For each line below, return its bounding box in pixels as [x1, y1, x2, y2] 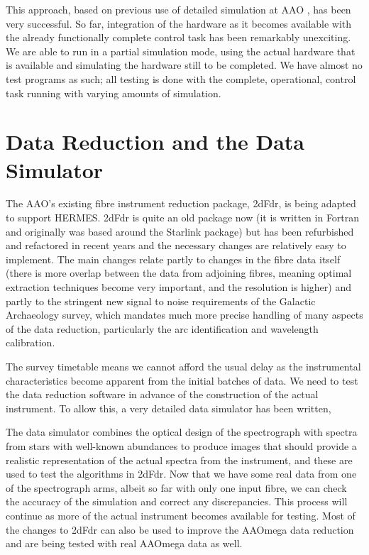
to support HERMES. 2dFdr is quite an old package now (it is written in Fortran [6, 210, 360, 225]
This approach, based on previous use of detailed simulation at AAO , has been [6, 2, 351, 16]
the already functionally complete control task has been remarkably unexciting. [6, 30, 351, 45]
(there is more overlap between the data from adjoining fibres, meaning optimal [6, 265, 352, 280]
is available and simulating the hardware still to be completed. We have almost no [6, 57, 363, 72]
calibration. [6, 335, 55, 350]
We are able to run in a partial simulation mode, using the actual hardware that [6, 43, 356, 58]
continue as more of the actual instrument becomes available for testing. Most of [6, 507, 356, 522]
